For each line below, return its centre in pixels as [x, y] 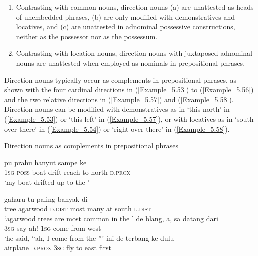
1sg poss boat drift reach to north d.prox [67, 172]
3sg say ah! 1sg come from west [53, 228]
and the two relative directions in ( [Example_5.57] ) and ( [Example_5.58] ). [119, 99]
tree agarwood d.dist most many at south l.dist [78, 209]
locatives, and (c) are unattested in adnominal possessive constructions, [125, 26]
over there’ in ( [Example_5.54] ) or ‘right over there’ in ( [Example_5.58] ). [117, 129]
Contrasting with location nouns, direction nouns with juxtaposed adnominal [134, 53]
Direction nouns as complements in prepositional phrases [91, 146]
